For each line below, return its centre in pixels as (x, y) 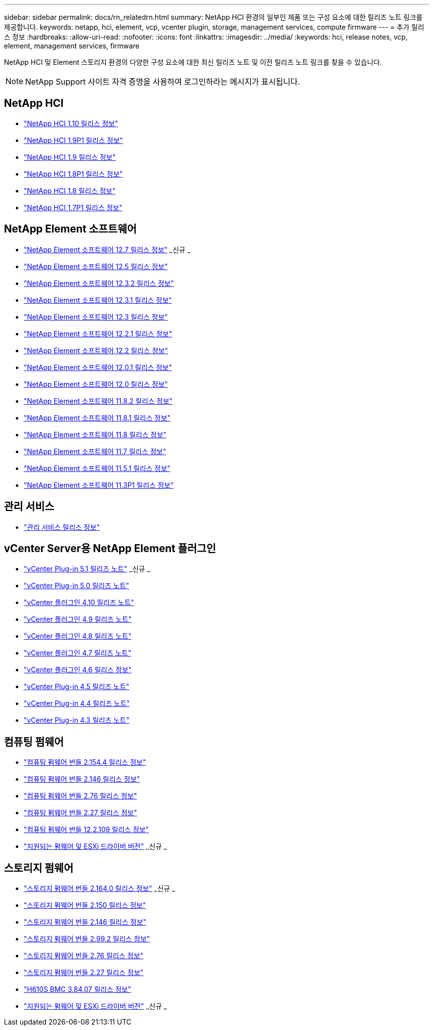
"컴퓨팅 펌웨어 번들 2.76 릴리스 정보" (80, 796)
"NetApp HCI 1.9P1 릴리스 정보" (73, 140)
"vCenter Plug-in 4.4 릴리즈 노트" (77, 703)
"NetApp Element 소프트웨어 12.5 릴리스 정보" (96, 266)
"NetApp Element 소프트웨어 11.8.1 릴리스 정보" (97, 418)
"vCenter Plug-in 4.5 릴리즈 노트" (77, 687)
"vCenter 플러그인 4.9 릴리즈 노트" (78, 619)
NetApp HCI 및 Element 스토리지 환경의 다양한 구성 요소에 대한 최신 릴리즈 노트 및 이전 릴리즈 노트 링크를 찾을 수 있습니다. (193, 62)
